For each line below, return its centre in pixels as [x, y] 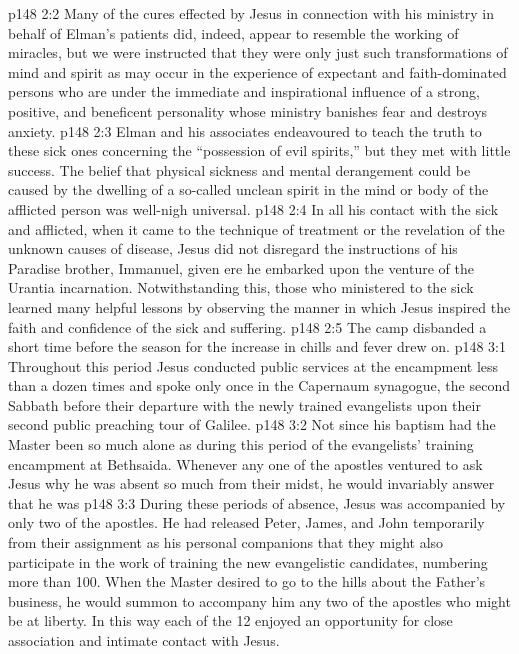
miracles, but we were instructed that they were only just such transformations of [258, 52]
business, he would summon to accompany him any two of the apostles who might [259, 600]
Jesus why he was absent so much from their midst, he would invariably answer [251, 483]
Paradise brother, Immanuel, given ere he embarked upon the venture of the [241, 267]
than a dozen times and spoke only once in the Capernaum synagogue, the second [259, 385]
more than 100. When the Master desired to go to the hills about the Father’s [247, 581]
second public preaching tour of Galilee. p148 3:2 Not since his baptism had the [252, 424]
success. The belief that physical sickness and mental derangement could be [239, 169]
